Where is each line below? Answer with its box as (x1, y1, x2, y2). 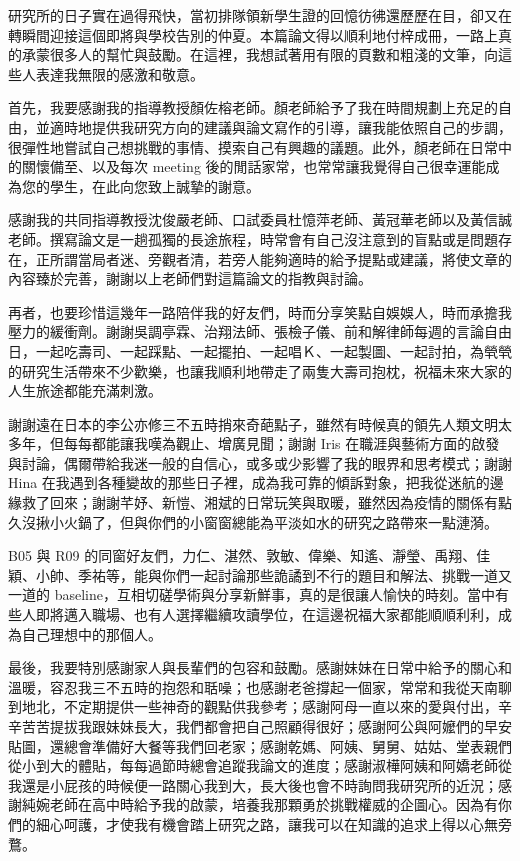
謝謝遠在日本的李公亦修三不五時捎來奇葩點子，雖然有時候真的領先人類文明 (8, 413, 498, 434)
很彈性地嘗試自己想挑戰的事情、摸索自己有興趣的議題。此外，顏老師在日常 (8, 136, 498, 157)
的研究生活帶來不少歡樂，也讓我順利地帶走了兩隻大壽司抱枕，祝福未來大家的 (8, 360, 512, 381)
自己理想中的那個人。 (21, 623, 162, 644)
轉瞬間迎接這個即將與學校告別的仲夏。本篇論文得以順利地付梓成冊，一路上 (8, 24, 498, 45)
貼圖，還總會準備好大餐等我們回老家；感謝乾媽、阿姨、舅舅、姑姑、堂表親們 (8, 735, 512, 756)
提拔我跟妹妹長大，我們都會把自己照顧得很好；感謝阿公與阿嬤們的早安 (49, 716, 512, 736)
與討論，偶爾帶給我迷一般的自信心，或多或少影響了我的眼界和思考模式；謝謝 (8, 452, 512, 473)
